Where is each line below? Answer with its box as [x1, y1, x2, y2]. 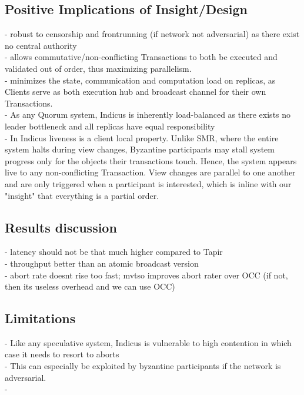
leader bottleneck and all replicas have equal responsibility [5, 120, 215, 132]
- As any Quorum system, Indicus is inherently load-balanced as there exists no [5, 108, 291, 121]
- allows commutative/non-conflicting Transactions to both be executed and [5, 51, 278, 63]
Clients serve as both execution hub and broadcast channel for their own [5, 85, 266, 98]
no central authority [5, 39, 77, 51]
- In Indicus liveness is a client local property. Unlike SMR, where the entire [5, 131, 279, 144]
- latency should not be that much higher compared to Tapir [5, 245, 223, 258]
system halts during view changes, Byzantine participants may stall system [5, 143, 275, 155]
